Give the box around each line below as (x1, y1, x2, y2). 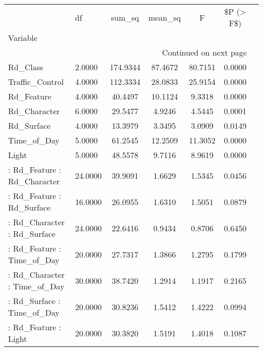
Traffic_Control (8, 76, 64, 87)
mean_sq (148, 11, 181, 23)
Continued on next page (162, 46, 247, 58)
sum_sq (111, 11, 139, 23)
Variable (8, 32, 37, 43)
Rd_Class (8, 61, 43, 73)
